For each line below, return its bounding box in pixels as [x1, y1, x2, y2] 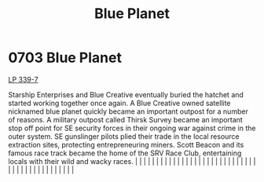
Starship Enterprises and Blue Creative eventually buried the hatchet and [8, 89, 244, 99]
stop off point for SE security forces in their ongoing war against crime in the [8, 123, 256, 133]
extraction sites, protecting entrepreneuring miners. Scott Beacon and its [8, 140, 244, 149]
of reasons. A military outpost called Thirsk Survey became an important [8, 115, 244, 124]
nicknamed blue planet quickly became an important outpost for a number [8, 107, 249, 116]
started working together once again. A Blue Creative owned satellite [8, 98, 231, 107]
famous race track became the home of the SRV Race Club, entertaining [8, 148, 242, 158]
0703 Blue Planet [8, 49, 122, 67]
